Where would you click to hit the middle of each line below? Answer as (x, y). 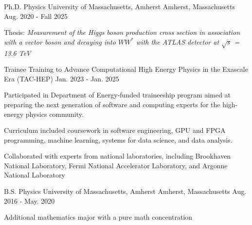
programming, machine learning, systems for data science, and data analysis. (118, 139)
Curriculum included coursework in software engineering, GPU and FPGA (115, 130)
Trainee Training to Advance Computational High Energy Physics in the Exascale (126, 69)
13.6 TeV (18, 53)
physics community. (54, 114)
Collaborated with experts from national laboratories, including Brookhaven (117, 156)
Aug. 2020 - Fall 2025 (36, 16)
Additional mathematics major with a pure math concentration (98, 217)
